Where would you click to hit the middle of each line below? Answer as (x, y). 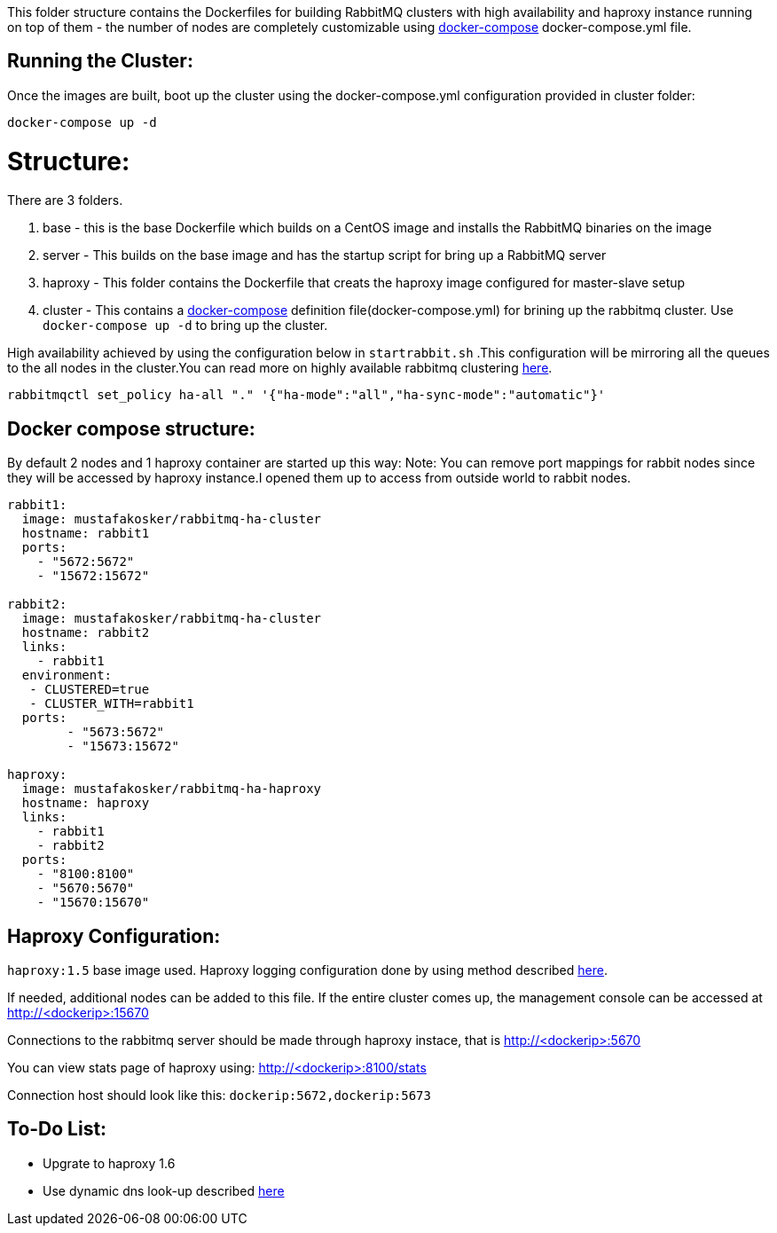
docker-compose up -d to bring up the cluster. (185, 326)
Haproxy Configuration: (114, 936)
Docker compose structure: (131, 428)
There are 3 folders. (65, 200)
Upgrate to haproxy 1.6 (109, 1163)
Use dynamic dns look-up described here (164, 1190)
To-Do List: (57, 1129)
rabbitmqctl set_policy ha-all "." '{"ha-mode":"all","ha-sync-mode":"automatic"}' (306, 395)
